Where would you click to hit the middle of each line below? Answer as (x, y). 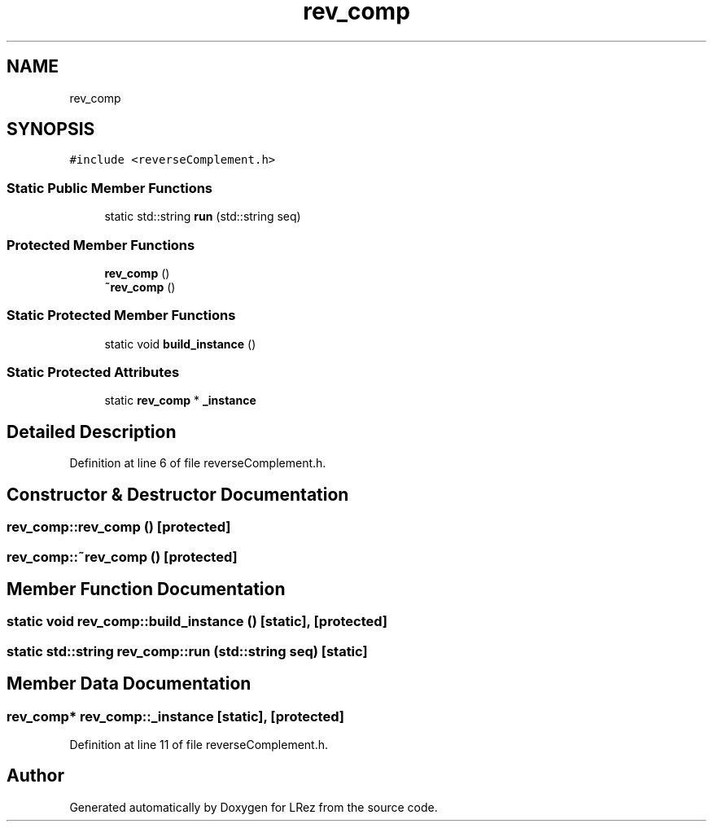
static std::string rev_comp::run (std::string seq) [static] (187, 651)
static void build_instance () (180, 344)
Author (35, 776)
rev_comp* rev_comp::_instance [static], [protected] (175, 716)
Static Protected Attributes (93, 372)
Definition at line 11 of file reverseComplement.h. (199, 744)
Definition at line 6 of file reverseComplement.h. (198, 463)
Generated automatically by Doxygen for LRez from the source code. (254, 807)
